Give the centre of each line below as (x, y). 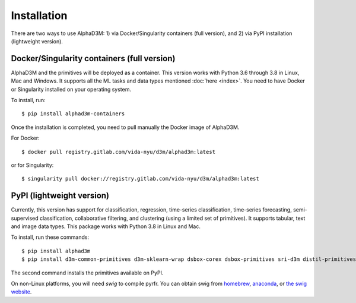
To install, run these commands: (50, 237)
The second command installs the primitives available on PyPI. (87, 273)
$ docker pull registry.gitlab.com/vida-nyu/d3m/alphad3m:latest (119, 152)
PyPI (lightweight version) (60, 196)
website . (21, 292)
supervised (25, 218)
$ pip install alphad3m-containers (73, 114)
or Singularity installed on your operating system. (71, 89)
